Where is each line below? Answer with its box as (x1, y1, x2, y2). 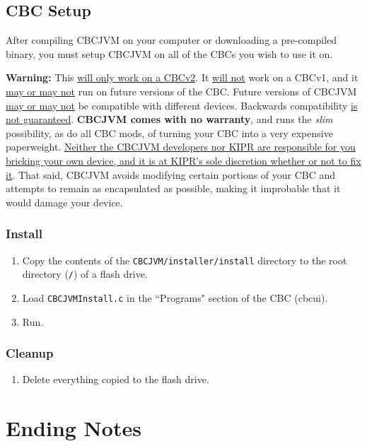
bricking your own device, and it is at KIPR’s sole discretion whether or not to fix (6, 153, 361, 168)
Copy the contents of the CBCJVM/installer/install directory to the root (22, 252, 347, 267)
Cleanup (6, 344, 54, 362)
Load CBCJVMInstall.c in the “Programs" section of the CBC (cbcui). (22, 290, 328, 305)
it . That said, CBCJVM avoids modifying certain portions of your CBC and (6, 167, 336, 182)
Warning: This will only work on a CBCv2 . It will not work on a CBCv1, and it (6, 70, 359, 85)
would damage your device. (6, 194, 123, 209)
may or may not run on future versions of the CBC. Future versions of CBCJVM (6, 83, 357, 98)
